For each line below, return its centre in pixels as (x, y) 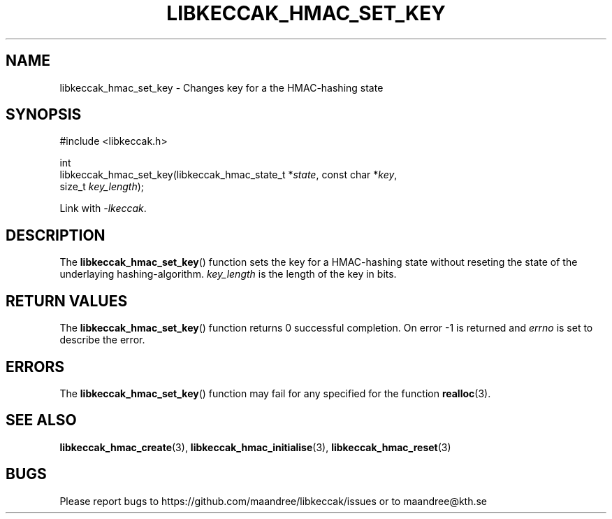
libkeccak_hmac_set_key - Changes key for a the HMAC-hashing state (221, 87)
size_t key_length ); (102, 187)
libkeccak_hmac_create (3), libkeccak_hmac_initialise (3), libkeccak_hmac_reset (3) (255, 447)
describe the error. (102, 340)
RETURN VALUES (67, 301)
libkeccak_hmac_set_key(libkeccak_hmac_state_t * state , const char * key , (228, 175)
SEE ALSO (41, 420)
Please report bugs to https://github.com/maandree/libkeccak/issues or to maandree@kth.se (274, 501)
